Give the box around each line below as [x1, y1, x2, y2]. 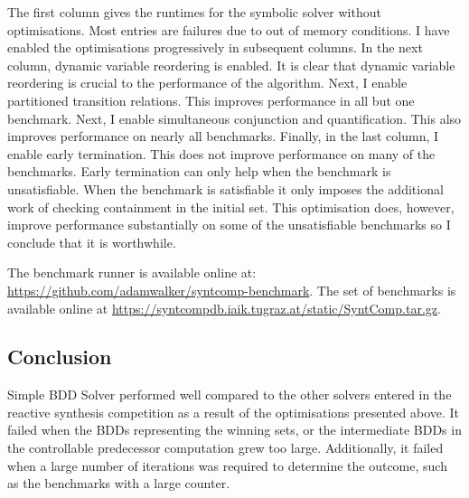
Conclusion [7, 343, 112, 371]
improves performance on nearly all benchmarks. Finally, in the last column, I [7, 127, 439, 146]
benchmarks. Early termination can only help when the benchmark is [7, 162, 391, 181]
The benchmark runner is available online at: [7, 263, 257, 282]
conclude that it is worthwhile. [7, 232, 176, 251]
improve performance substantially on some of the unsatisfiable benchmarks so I [7, 215, 451, 234]
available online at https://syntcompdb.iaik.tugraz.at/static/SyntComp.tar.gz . [7, 298, 441, 317]
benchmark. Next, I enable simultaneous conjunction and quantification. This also [7, 108, 462, 127]
